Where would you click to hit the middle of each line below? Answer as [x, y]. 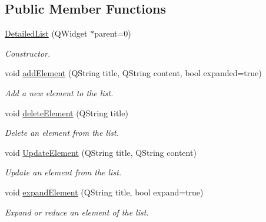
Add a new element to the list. [59, 92]
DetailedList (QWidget [46, 33]
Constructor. [28, 53]
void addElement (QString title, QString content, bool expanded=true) [133, 73]
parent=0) [113, 33]
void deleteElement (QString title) [66, 112]
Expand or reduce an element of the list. [77, 212]
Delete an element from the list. [62, 133]
